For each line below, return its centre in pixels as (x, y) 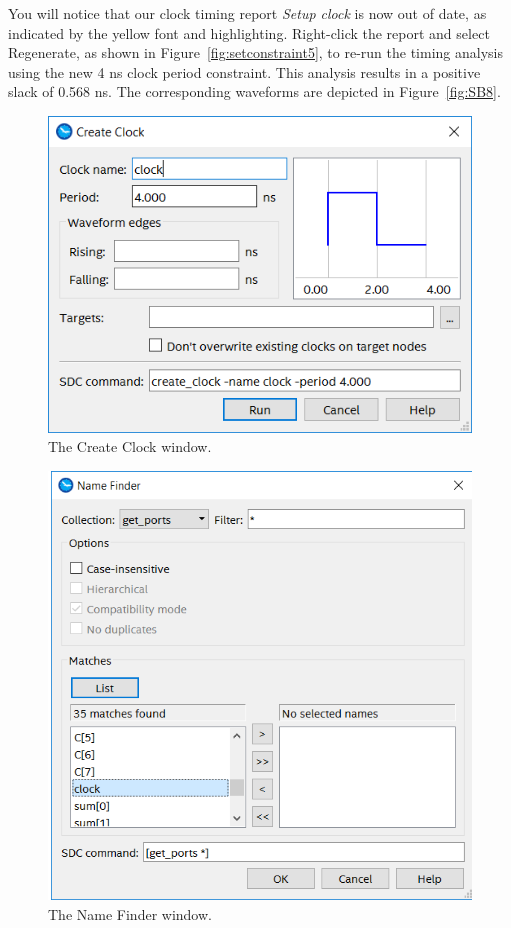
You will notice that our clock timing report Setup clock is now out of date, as (247, 13)
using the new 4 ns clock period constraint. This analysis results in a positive (244, 71)
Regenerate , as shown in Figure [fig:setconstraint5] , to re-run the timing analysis (255, 52)
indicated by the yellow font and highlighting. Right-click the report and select (249, 32)
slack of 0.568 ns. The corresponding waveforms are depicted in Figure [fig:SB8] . (254, 91)
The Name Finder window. (130, 913)
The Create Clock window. (130, 446)
